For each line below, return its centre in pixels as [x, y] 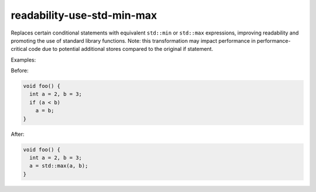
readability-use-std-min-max [84, 15]
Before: [20, 71]
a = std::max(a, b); [59, 166]
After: [18, 134]
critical [19, 49]
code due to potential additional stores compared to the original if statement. [121, 49]
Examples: [23, 60]
